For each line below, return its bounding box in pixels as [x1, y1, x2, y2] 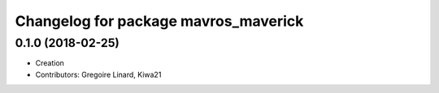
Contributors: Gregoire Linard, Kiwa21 [35, 70, 162, 79]
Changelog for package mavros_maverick [15, 12, 304, 30]
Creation [35, 58, 65, 68]
